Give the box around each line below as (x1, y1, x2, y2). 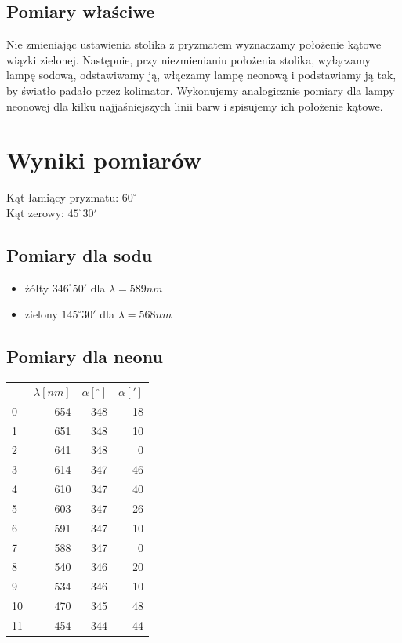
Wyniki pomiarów (6, 143, 202, 176)
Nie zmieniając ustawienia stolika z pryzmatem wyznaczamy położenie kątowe (6, 36, 382, 53)
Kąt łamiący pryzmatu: (6, 189, 119, 205)
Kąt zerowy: (6, 204, 64, 220)
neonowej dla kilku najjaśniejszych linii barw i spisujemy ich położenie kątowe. (6, 97, 383, 114)
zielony (24, 306, 58, 322)
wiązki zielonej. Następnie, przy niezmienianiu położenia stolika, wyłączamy (6, 51, 371, 67)
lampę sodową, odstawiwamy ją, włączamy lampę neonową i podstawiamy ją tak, (6, 67, 397, 83)
